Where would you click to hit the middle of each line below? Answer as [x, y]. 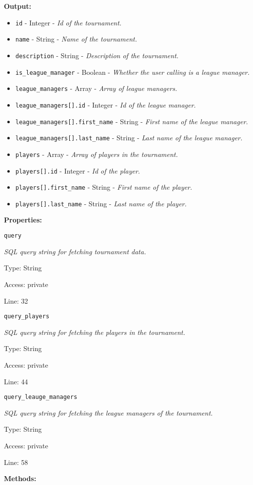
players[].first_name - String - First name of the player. [104, 187]
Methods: [20, 478]
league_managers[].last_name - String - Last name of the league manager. [129, 138]
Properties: [23, 220]
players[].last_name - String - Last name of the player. [101, 203]
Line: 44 [16, 381]
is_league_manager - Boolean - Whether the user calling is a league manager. [132, 72]
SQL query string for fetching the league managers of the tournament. [108, 412]
